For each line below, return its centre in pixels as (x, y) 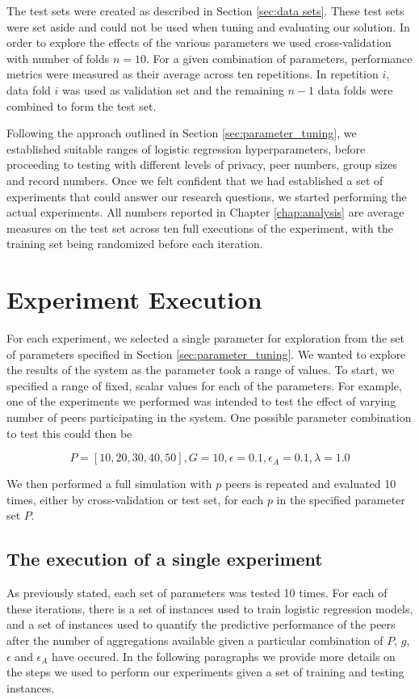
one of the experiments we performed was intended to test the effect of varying (201, 401)
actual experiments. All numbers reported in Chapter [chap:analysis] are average (205, 212)
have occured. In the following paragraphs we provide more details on (224, 656)
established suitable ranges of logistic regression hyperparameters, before (186, 148)
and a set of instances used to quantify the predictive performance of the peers (201, 624)
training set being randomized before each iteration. (135, 244)
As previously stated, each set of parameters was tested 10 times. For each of (197, 593)
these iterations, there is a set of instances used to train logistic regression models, (210, 608)
